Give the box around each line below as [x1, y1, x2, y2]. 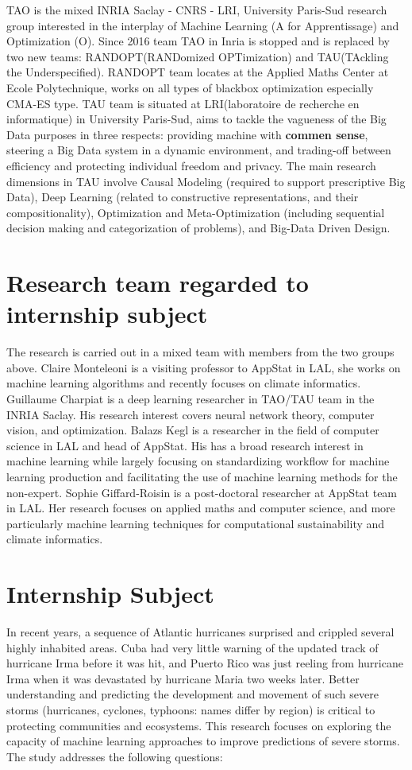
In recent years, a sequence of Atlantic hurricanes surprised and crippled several [6, 624, 395, 640]
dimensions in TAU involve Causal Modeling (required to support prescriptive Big [6, 173, 406, 189]
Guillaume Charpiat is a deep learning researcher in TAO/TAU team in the [6, 391, 375, 406]
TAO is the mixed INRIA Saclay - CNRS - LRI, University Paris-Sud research [6, 2, 387, 17]
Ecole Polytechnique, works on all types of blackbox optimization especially [6, 79, 374, 95]
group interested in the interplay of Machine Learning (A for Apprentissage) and [6, 17, 399, 33]
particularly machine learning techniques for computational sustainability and [6, 515, 385, 531]
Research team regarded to [6, 266, 309, 299]
